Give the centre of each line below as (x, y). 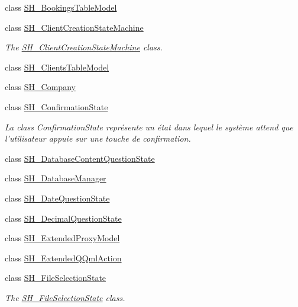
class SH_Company (40, 87)
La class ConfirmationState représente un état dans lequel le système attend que (149, 127)
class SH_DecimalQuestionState (63, 218)
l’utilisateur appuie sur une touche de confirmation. (98, 138)
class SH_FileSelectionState (56, 278)
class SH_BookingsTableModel (61, 7)
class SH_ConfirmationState (56, 106)
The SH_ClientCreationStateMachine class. (84, 47)
